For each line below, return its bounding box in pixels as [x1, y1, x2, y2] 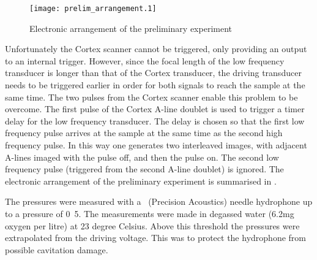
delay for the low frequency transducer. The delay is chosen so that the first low [5, 114, 305, 127]
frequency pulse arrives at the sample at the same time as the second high [5, 126, 283, 139]
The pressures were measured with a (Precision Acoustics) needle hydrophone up [5, 195, 313, 208]
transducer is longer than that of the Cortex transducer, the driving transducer [5, 66, 302, 79]
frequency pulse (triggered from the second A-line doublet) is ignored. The [5, 162, 284, 175]
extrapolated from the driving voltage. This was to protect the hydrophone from [5, 231, 306, 244]
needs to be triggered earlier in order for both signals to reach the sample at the [5, 78, 305, 91]
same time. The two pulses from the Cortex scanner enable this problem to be [5, 90, 298, 103]
